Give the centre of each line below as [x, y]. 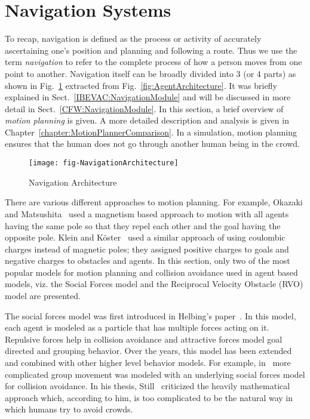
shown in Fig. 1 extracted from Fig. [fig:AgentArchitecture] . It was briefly [141, 85]
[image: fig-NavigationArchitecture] [104, 163]
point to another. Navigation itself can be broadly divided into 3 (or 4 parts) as [151, 73]
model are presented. [43, 296]
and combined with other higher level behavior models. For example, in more [148, 363]
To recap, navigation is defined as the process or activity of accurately [133, 38]
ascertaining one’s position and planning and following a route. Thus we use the [151, 50]
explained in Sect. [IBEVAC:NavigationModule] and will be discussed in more [148, 97]
